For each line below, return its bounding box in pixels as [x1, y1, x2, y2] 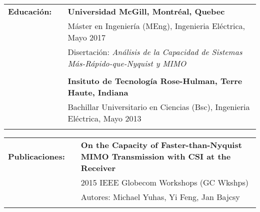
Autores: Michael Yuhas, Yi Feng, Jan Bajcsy [80, 191, 240, 202]
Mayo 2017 [67, 31, 106, 43]
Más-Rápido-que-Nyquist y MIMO [67, 57, 186, 69]
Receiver [80, 162, 116, 173]
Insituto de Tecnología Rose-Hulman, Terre [67, 75, 242, 86]
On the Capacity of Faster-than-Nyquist [80, 139, 242, 150]
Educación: [8, 5, 52, 17]
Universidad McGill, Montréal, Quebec [67, 5, 225, 17]
